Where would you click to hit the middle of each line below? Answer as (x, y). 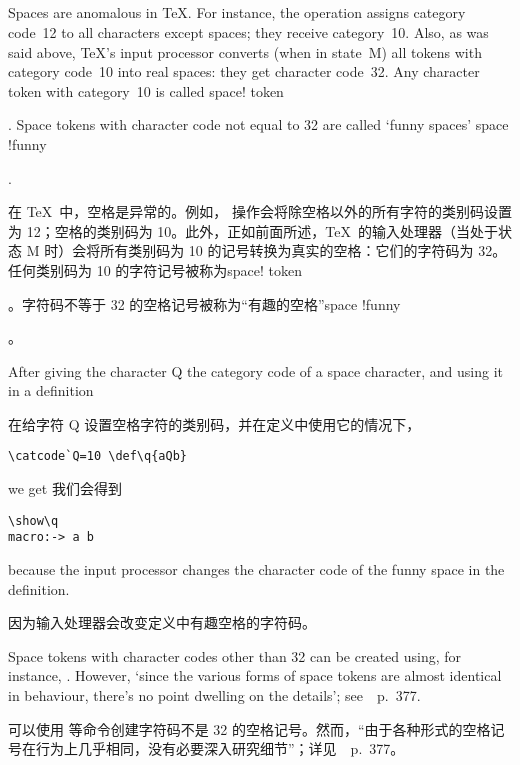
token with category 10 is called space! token (146, 90)
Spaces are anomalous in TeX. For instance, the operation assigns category (237, 12)
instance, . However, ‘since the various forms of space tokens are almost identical (255, 675)
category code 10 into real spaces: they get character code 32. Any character (244, 71)
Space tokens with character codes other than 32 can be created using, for (235, 655)
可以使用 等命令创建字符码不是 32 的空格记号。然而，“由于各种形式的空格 (249, 728)
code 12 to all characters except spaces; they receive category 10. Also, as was (248, 31)
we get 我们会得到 (65, 488)
